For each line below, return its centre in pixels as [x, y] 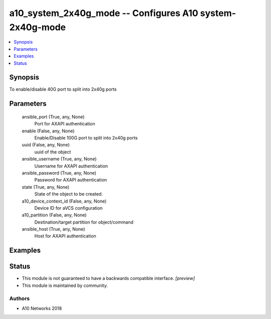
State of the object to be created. [69, 194]
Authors [20, 298]
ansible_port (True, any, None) [53, 117]
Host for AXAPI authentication [65, 236]
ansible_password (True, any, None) [59, 173]
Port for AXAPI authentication [65, 124]
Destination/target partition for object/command [84, 222]
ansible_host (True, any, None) [53, 229]
